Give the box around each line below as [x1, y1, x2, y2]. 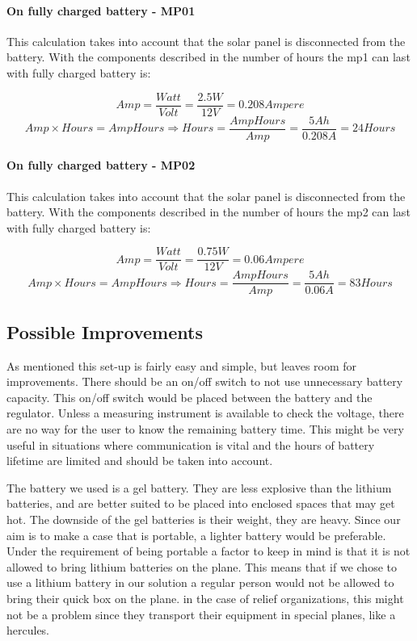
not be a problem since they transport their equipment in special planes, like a [6, 605, 396, 622]
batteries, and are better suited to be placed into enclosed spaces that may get [6, 495, 395, 512]
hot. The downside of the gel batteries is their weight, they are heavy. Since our [6, 510, 401, 527]
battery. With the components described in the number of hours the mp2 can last [6, 203, 411, 220]
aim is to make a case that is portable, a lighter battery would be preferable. [6, 526, 386, 543]
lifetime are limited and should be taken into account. [6, 452, 273, 469]
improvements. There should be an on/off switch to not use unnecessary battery [6, 373, 403, 390]
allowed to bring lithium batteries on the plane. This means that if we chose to [6, 558, 397, 575]
